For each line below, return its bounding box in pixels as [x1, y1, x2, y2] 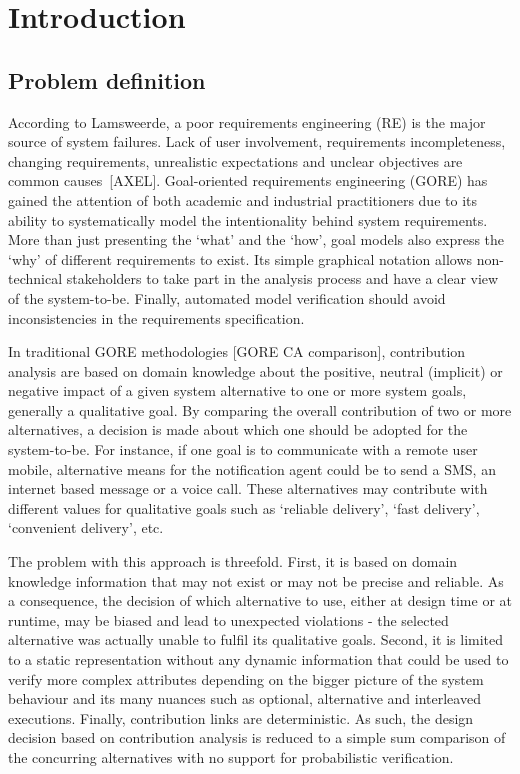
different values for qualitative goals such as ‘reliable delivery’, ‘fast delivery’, [8, 497, 480, 518]
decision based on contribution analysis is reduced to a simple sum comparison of [8, 727, 506, 748]
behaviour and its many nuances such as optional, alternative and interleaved [8, 688, 481, 709]
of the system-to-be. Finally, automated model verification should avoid [8, 287, 446, 308]
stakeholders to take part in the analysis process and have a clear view [66, 268, 499, 289]
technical [8, 268, 63, 289]
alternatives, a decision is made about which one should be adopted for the [8, 419, 468, 440]
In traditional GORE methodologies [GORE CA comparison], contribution [8, 341, 466, 362]
